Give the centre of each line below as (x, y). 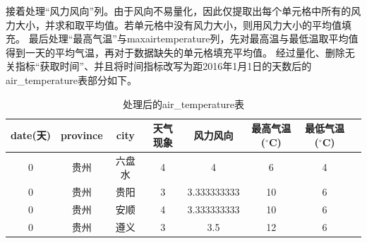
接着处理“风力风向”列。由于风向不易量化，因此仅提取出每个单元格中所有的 (179, 11)
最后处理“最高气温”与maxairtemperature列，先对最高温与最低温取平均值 (193, 38)
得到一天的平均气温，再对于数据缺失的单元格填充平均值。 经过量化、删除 (175, 52)
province (82, 135)
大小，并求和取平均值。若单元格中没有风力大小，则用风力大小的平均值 (178, 24)
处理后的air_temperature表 (183, 103)
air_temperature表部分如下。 (72, 79)
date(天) (31, 135)
